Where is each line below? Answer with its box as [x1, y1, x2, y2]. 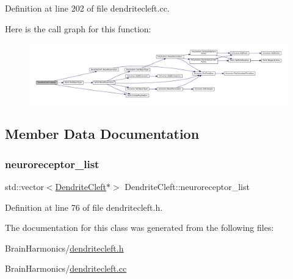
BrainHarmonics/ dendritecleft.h [5, 241, 124, 254]
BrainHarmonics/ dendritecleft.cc [5, 262, 127, 275]
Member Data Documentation [5, 124, 200, 143]
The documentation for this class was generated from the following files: [5, 221, 274, 234]
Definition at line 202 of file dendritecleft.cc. [5, 2, 170, 14]
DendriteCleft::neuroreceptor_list [125, 180, 250, 192]
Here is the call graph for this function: [5, 22, 151, 35]
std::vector [5, 180, 44, 192]
